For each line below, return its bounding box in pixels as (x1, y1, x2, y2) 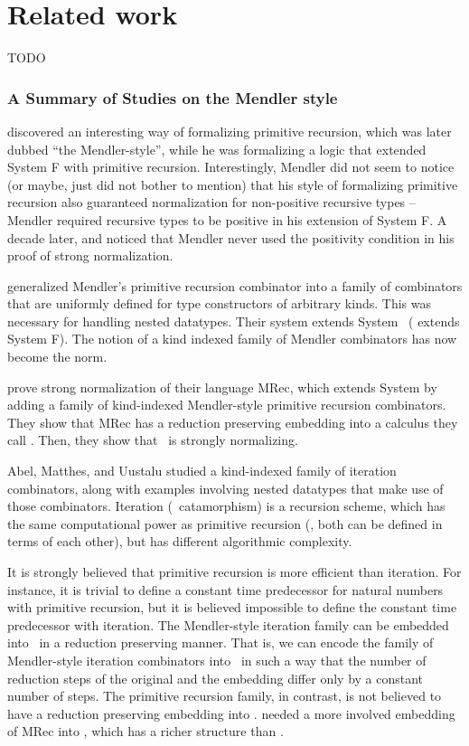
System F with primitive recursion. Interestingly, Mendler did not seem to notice (7, 157, 455, 176)
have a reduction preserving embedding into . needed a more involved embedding (7, 704, 455, 722)
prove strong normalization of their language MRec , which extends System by (7, 377, 437, 396)
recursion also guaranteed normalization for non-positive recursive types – (7, 193, 416, 212)
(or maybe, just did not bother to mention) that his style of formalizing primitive (7, 175, 458, 194)
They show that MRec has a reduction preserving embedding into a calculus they (7, 412, 458, 431)
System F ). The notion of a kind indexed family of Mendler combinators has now (7, 329, 457, 348)
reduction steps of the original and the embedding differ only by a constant (7, 668, 424, 687)
